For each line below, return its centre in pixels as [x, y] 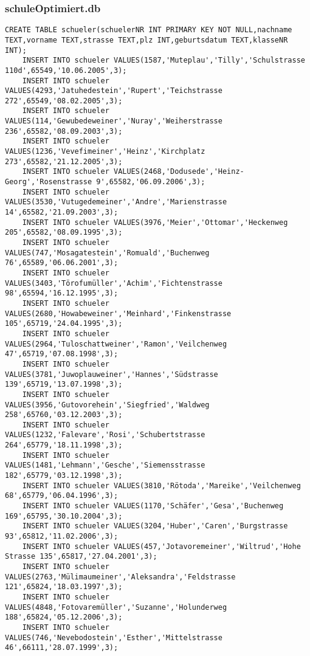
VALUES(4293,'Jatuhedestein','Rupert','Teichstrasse [114, 91]
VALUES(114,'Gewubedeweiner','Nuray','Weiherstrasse [114, 121]
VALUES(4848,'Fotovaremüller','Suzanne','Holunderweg [116, 607]
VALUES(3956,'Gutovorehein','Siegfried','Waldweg [107, 405]
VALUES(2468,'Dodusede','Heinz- [179, 172]
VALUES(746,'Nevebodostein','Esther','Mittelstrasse [114, 637]
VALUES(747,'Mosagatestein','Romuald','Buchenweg [107, 253]
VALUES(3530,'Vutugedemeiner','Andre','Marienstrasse [116, 202]
